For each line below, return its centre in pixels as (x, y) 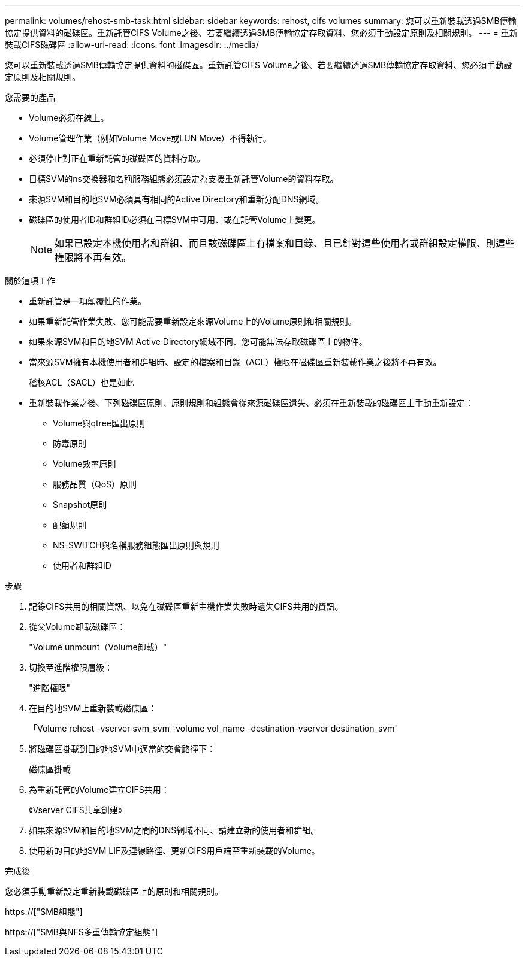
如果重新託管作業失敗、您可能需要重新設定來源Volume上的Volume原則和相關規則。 (193, 321)
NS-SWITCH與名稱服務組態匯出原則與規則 (136, 545)
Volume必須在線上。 (69, 118)
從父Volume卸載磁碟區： (77, 627)
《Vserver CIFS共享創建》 (78, 810)
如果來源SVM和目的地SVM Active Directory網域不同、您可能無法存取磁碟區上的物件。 (198, 342)
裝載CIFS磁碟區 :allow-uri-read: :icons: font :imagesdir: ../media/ (132, 45)
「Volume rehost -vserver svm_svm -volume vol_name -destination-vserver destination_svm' (213, 728)
